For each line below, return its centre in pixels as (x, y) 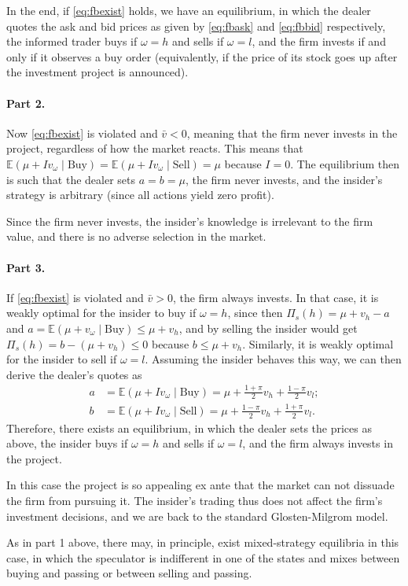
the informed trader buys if (72, 41)
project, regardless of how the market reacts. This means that (155, 148)
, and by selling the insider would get (268, 328)
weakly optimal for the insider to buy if (101, 313)
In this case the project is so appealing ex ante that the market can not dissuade (200, 485)
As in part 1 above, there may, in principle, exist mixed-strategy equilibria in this (203, 542)
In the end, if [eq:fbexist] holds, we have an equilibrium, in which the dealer (189, 10)
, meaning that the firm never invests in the (292, 133)
